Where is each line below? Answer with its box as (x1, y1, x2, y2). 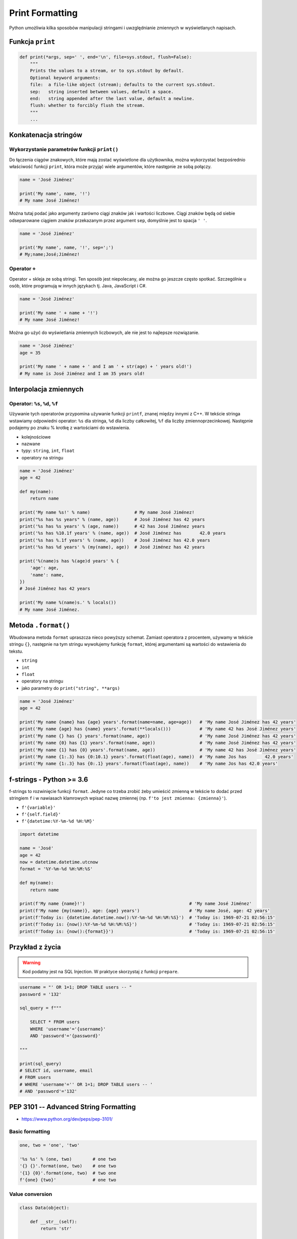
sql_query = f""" (19, 1005, 62, 1011)
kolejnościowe (21, 434, 51, 440)
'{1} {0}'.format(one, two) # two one (19, 1170, 116, 1176)
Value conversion (9, 1191, 52, 1198)
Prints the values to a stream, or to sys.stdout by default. (30, 68, 184, 74)
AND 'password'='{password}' (30, 1033, 101, 1038)
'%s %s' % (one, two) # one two (19, 1156, 116, 1162)
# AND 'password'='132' (19, 1088, 78, 1094)
